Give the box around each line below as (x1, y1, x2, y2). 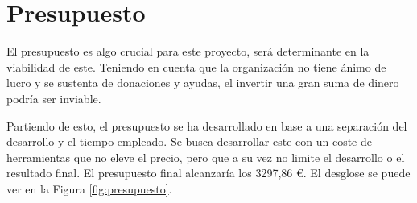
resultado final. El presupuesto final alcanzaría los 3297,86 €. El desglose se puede (6, 164, 411, 181)
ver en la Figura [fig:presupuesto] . (6, 180, 172, 197)
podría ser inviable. (6, 89, 101, 106)
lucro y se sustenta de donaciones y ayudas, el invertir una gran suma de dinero (6, 74, 399, 91)
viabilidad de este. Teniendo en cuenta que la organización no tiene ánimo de (6, 58, 386, 75)
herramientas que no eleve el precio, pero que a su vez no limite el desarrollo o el (6, 148, 405, 165)
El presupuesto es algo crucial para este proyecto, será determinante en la (6, 43, 370, 60)
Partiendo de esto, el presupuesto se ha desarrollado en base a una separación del (6, 117, 407, 134)
